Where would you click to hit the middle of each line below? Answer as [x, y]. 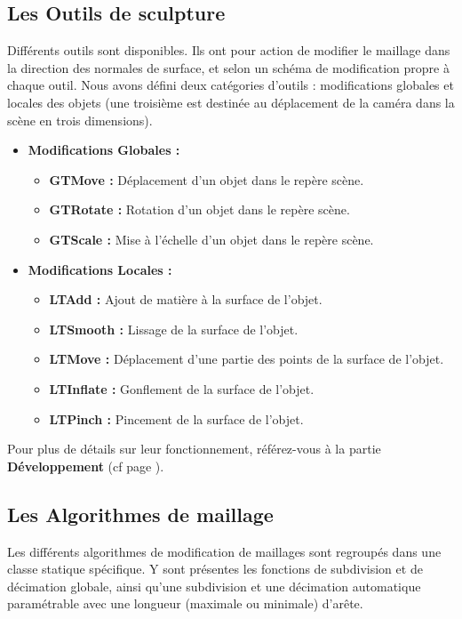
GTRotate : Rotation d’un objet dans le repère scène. [199, 209]
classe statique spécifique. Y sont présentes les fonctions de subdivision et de [215, 569]
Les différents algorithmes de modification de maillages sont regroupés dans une [224, 551]
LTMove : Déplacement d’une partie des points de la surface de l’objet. [247, 359]
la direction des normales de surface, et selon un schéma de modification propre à [228, 67]
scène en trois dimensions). [80, 120]
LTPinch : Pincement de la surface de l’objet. [176, 418]
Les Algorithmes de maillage [140, 514]
